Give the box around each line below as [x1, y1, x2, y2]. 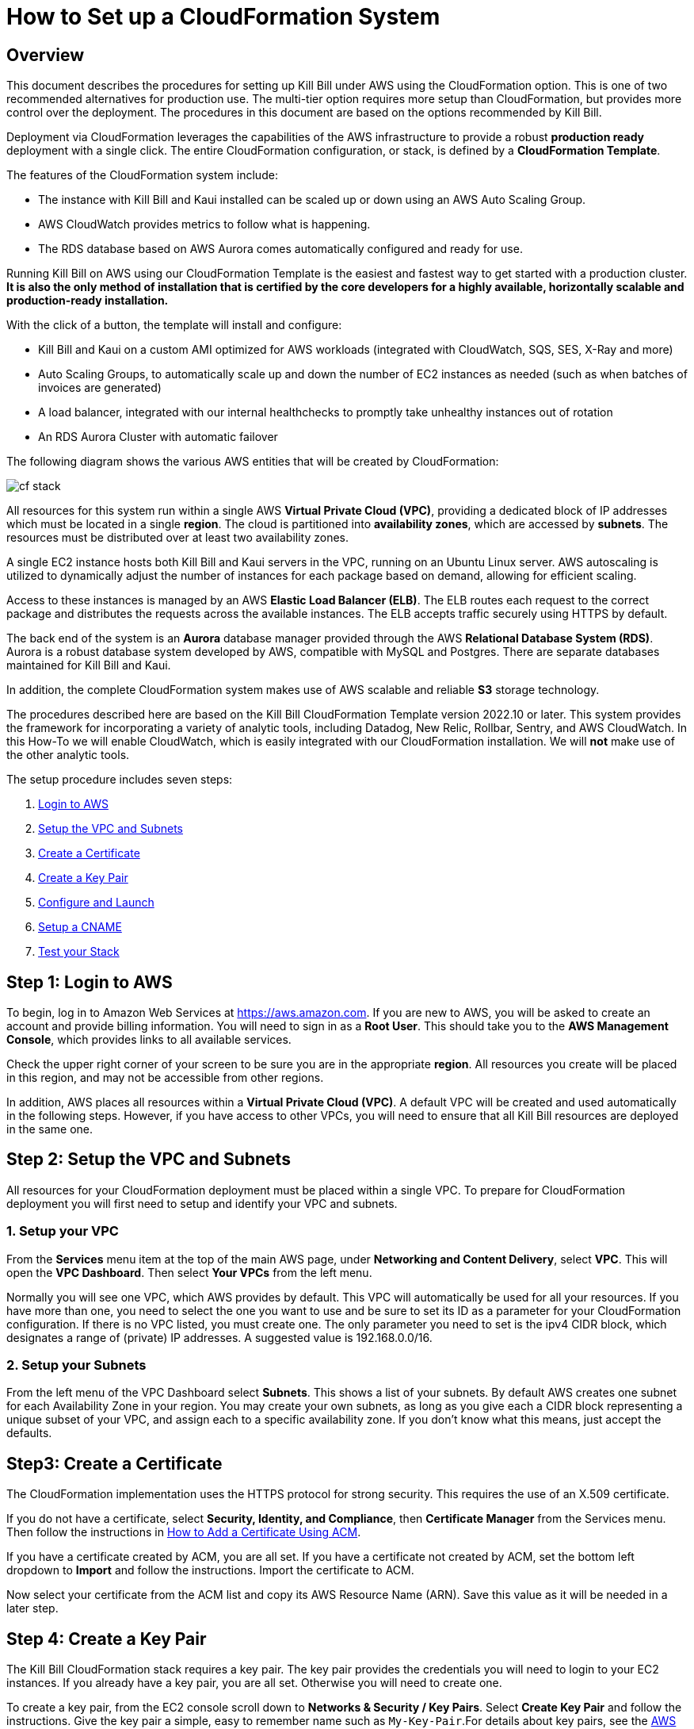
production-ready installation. [6, 293, 169, 308]
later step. [6, 1601, 59, 1616]
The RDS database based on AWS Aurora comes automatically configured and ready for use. [38, 242, 523, 256]
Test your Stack [38, 945, 120, 959]
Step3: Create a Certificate [6, 1453, 223, 1474]
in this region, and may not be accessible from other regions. [6, 1071, 324, 1085]
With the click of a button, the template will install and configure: [6, 318, 342, 332]
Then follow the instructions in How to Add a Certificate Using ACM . [6, 1525, 361, 1539]
